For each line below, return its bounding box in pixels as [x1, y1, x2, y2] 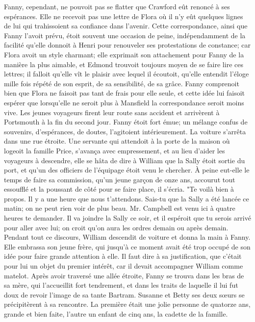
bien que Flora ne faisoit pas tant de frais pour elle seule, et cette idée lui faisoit [4, 88, 245, 98]
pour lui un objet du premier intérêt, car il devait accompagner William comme [4, 261, 243, 271]
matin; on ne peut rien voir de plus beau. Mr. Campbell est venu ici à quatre [4, 203, 235, 213]
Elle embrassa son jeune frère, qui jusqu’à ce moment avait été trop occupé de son [4, 241, 251, 251]
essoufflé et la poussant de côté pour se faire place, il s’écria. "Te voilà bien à [4, 184, 234, 194]
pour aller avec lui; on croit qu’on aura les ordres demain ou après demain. [4, 222, 229, 232]
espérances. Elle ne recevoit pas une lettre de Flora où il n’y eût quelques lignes [4, 11, 243, 21]
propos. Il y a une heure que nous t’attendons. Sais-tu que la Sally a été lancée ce [4, 193, 249, 203]
